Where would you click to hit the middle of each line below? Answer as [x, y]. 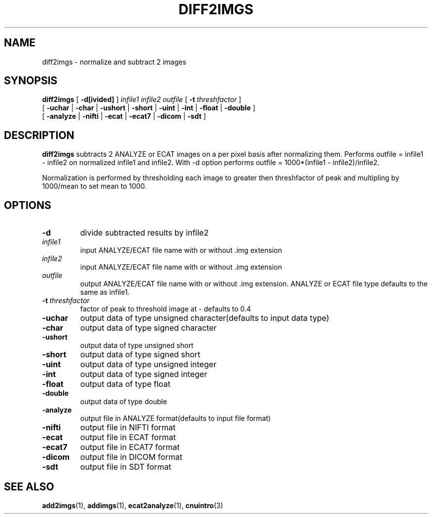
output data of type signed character [148, 328]
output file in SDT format [126, 467]
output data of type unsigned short [137, 345]
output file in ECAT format [128, 437]
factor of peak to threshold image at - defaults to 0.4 [165, 309]
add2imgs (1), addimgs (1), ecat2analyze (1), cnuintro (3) [133, 505]
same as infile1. [105, 292]
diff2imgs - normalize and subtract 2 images [114, 62]
